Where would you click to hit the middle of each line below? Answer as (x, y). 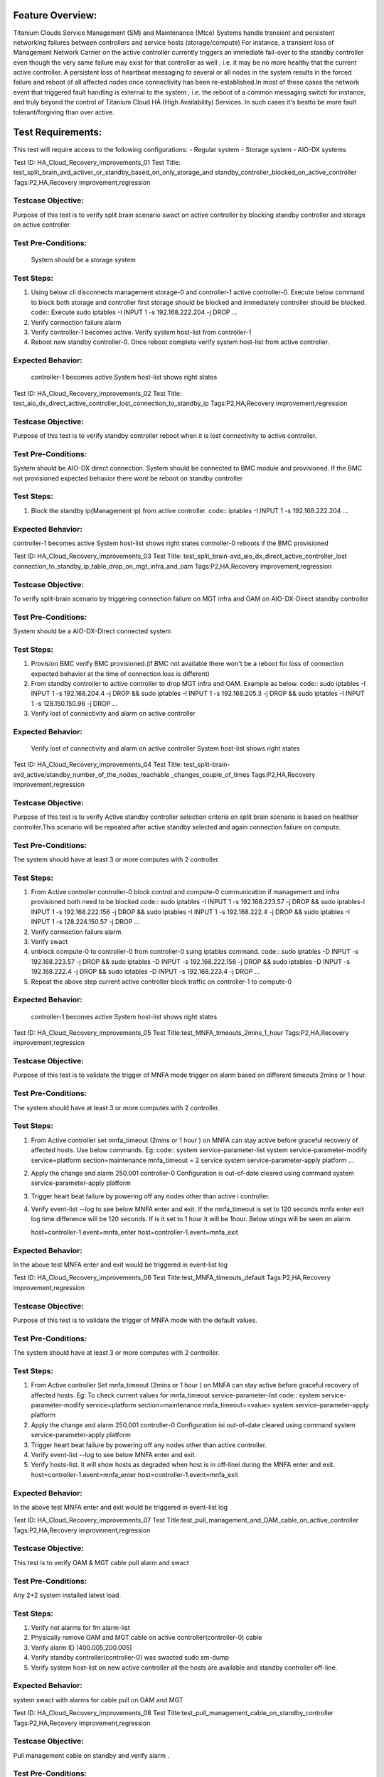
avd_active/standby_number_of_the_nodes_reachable (91, 774)
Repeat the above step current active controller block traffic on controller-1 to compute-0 (161, 982)
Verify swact (49, 942)
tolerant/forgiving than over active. (64, 112)
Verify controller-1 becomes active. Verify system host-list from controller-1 (141, 332)
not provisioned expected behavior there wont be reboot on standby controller (128, 478)
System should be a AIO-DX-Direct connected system (92, 631)
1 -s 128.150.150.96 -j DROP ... (74, 703)
